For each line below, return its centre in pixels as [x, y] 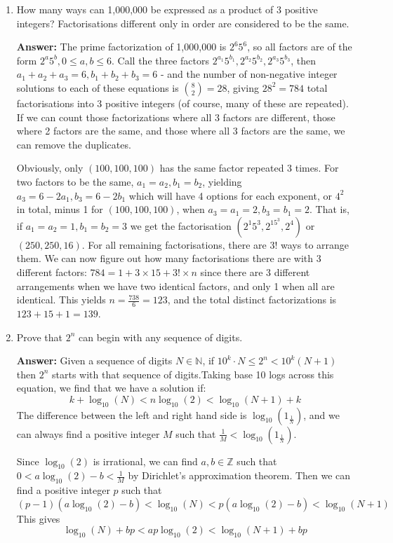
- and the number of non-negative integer [249, 74]
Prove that [39, 337]
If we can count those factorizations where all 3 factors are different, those [176, 117]
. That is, [329, 209]
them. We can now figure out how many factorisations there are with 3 [169, 258]
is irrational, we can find [145, 461]
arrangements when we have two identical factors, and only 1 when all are [175, 286]
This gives [38, 518]
